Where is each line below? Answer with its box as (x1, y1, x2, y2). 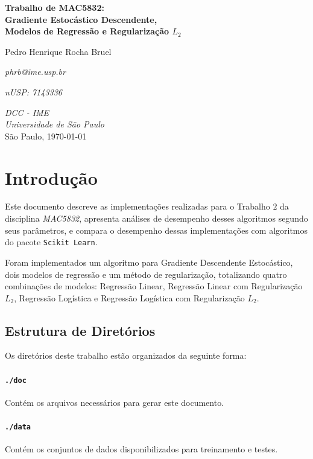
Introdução (5, 165, 98, 190)
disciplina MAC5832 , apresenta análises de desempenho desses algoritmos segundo (5, 212, 308, 225)
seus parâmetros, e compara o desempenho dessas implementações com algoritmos (5, 223, 308, 236)
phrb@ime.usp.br (5, 65, 66, 78)
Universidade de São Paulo (5, 118, 104, 130)
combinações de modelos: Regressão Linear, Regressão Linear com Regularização (5, 280, 303, 292)
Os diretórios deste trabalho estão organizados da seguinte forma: (5, 349, 247, 362)
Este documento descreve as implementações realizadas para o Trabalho (5, 200, 270, 213)
